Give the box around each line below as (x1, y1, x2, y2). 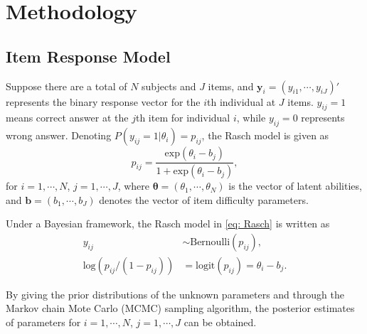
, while (236, 110, 266, 125)
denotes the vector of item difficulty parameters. (99, 192, 309, 207)
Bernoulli (190, 237, 230, 247)
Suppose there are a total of (6, 78, 127, 93)
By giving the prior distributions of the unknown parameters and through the (6, 286, 344, 301)
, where (117, 178, 150, 193)
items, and (208, 78, 254, 93)
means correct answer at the (6, 110, 129, 125)
